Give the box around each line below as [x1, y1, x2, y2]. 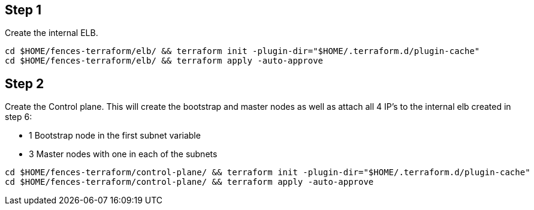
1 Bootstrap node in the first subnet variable [29, 130, 201, 141]
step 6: [5, 112, 32, 122]
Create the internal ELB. [5, 28, 98, 38]
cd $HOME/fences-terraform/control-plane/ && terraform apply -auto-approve [5, 177, 374, 187]
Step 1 [5, 2, 42, 17]
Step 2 [5, 76, 44, 91]
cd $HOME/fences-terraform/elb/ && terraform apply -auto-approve [5, 56, 324, 66]
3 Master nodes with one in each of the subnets [29, 149, 218, 160]
